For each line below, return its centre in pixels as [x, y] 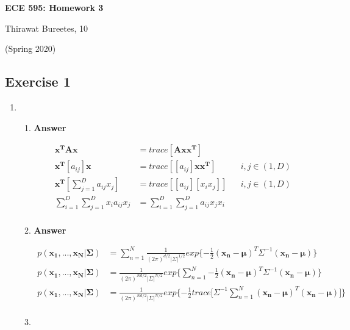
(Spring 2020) [30, 48]
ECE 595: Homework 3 [54, 7]
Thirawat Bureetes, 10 [47, 28]
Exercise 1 [38, 81]
